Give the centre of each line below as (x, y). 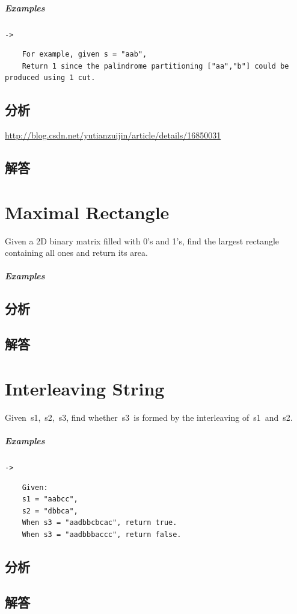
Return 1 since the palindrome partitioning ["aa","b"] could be (155, 66)
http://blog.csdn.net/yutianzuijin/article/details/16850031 (113, 135)
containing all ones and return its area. (76, 253)
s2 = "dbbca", (50, 511)
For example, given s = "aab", (84, 54)
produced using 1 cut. (50, 78)
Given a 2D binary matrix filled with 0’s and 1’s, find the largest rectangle (142, 240)
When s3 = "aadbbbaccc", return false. (102, 534)
